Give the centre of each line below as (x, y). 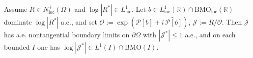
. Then (232, 22)
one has (49, 47)
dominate (18, 22)
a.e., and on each (210, 34)
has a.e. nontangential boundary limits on (67, 34)
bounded (17, 47)
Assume (16, 9)
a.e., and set (79, 22)
